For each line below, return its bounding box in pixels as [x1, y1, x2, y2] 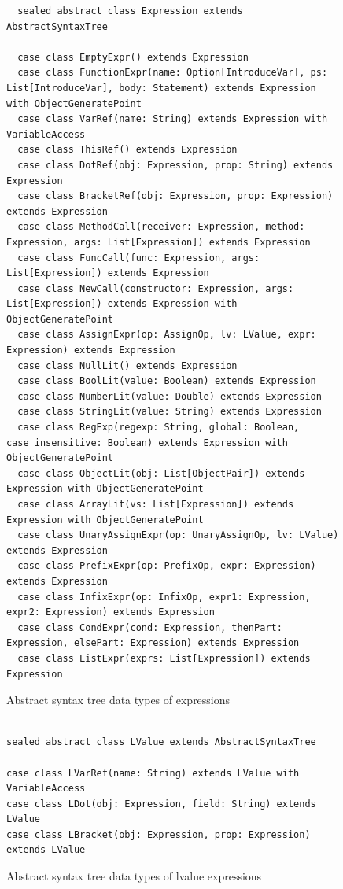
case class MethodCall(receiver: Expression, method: [17, 221, 305, 233]
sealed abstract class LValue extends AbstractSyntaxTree [6, 736, 316, 748]
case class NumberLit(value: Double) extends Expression [17, 390, 322, 402]
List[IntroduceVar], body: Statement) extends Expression [6, 82, 316, 94]
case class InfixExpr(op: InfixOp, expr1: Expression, [17, 591, 311, 603]
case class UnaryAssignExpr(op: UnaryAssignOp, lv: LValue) [17, 529, 339, 541]
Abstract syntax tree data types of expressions [6, 692, 231, 708]
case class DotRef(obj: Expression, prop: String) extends [17, 159, 334, 171]
